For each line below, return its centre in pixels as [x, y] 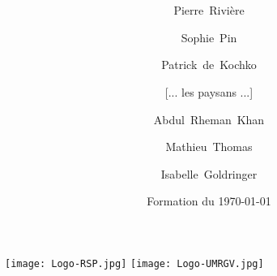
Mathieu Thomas [209, 147]
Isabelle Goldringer [209, 173]
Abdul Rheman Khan [209, 119]
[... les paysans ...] [209, 91]
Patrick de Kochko [209, 65]
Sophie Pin [209, 37]
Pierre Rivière [209, 10]
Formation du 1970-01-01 [209, 201]
